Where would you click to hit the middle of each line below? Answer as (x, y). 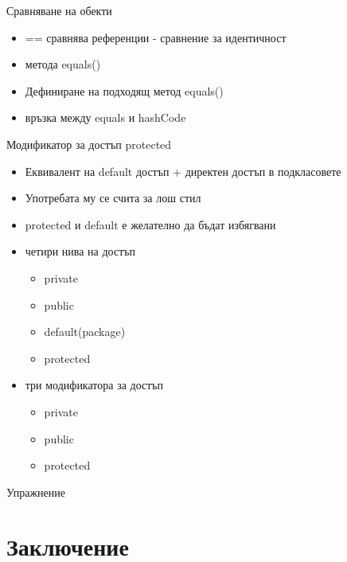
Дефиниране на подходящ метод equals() (124, 90)
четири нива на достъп (80, 251)
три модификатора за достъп (94, 385)
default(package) (85, 332)
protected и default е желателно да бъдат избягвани (150, 224)
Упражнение (36, 492)
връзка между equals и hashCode (105, 117)
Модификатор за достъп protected (89, 144)
